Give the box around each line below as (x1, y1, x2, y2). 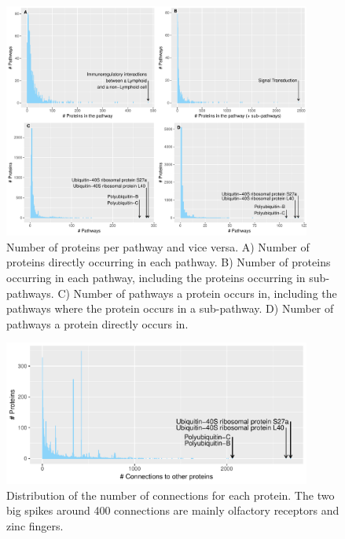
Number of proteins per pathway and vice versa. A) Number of (6, 238, 310, 255)
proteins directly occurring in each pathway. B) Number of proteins (6, 254, 331, 270)
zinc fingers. (6, 517, 64, 533)
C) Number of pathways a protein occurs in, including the (57, 284, 337, 301)
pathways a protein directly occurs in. (6, 315, 189, 332)
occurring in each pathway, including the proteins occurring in (6, 269, 306, 285)
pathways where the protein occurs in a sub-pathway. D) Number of (6, 300, 334, 317)
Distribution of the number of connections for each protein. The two (6, 486, 335, 503)
